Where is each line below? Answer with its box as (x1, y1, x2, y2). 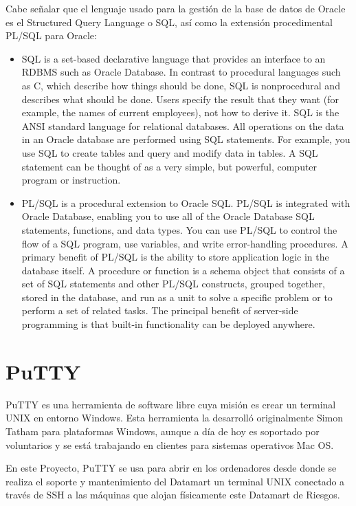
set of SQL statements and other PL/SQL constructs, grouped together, (21, 276, 325, 291)
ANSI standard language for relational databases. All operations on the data (21, 118, 344, 133)
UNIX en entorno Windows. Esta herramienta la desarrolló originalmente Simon (5, 410, 344, 425)
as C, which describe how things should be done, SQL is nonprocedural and (21, 78, 340, 92)
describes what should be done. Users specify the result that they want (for (21, 91, 339, 106)
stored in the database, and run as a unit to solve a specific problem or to (21, 289, 333, 304)
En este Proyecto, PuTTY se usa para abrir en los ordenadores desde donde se (5, 461, 337, 475)
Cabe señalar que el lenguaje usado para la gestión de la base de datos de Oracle (5, 1, 346, 15)
